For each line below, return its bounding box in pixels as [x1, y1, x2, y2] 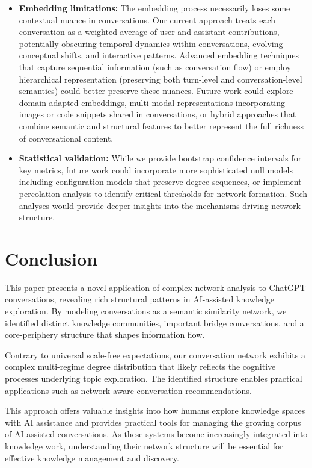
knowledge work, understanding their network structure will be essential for [5, 439, 283, 452]
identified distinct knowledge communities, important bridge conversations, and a [5, 316, 304, 329]
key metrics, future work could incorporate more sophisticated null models [19, 163, 293, 176]
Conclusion [5, 246, 98, 270]
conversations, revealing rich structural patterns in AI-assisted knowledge [5, 293, 274, 305]
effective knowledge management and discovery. [5, 451, 179, 464]
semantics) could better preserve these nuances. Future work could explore [19, 84, 293, 97]
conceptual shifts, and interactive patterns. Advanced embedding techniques [19, 49, 299, 61]
